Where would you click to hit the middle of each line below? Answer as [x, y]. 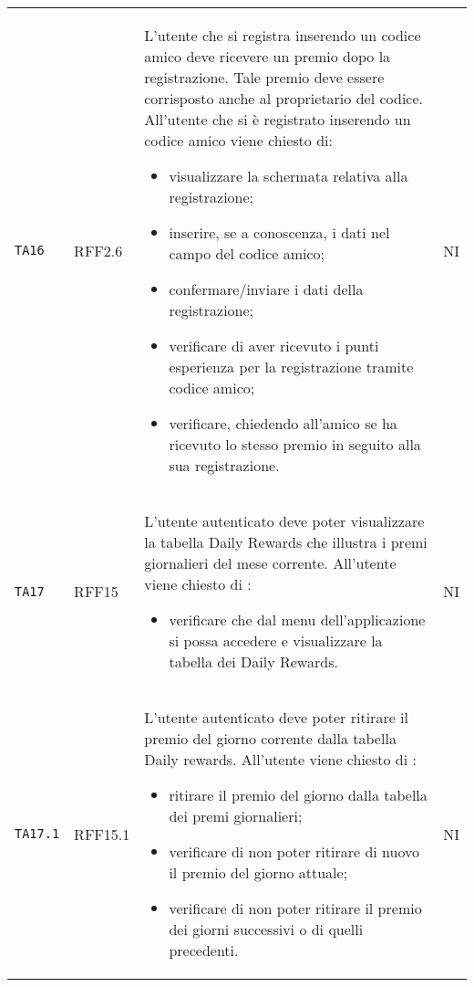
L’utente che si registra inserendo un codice [283, 35]
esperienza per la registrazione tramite [291, 367]
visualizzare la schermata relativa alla [289, 176]
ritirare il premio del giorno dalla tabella [298, 795]
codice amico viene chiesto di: [238, 140]
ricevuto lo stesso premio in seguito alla [295, 444]
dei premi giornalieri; [236, 816]
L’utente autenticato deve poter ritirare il [276, 717]
